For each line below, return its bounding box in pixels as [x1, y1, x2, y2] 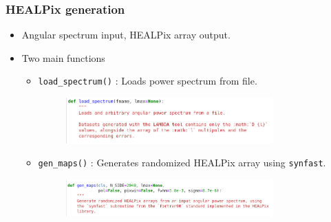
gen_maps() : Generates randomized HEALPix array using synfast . [38, 155, 326, 170]
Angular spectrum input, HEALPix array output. [21, 27, 231, 42]
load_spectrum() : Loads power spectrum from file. [38, 74, 257, 88]
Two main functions [21, 50, 105, 65]
